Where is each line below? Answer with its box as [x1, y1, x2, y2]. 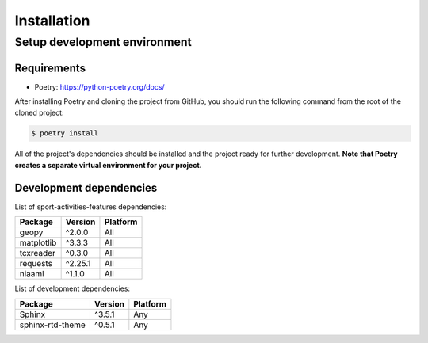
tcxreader [19, 248, 55, 259]
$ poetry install [31, 129, 99, 138]
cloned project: [14, 108, 64, 117]
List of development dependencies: [14, 284, 131, 293]
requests [19, 258, 53, 269]
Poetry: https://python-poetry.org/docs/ [34, 82, 166, 91]
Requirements [14, 61, 86, 74]
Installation [14, 12, 90, 29]
